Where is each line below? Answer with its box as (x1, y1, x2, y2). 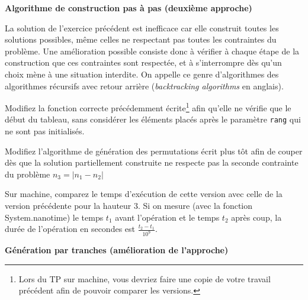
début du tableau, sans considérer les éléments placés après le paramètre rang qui (5, 113, 301, 125)
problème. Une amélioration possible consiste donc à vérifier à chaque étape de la (5, 44, 300, 57)
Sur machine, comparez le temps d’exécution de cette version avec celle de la (5, 188, 283, 200)
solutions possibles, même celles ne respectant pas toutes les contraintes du (5, 33, 277, 46)
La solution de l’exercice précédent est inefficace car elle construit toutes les (5, 21, 279, 34)
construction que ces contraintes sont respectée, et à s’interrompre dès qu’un (5, 56, 282, 69)
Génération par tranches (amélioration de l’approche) (5, 244, 229, 256)
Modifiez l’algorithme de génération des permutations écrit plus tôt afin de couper (5, 144, 303, 157)
